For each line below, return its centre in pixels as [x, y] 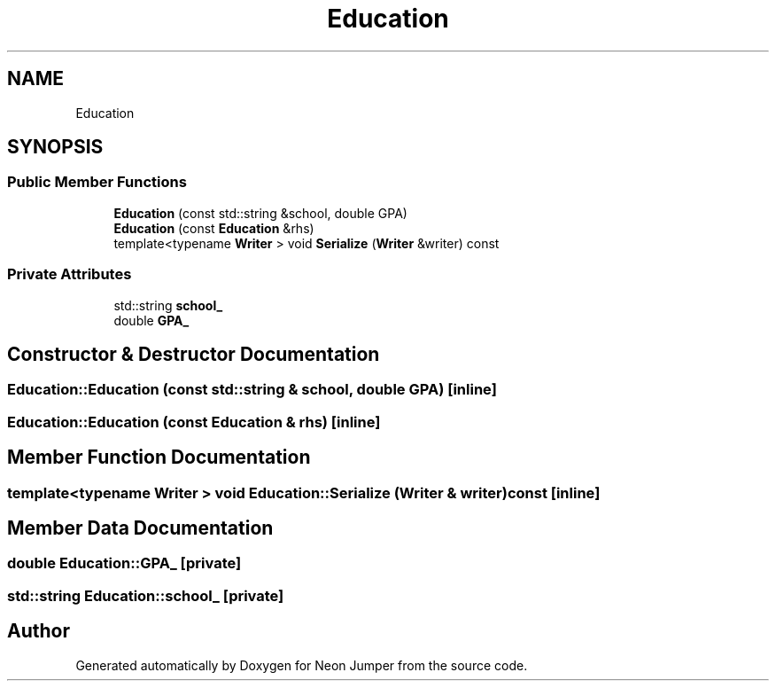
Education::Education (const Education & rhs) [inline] [194, 422]
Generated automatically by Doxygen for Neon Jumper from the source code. [302, 665]
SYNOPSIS [55, 147]
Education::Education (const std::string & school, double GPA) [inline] [252, 390]
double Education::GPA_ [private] [124, 563]
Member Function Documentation [159, 457]
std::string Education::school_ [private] [146, 595]
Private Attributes [70, 274]
